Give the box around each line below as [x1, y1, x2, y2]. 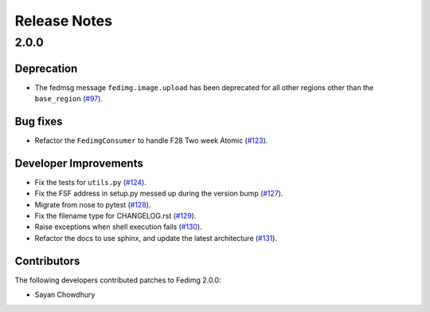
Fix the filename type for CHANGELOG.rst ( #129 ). [34, 211, 197, 221]
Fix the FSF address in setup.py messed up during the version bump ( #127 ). [34, 188, 283, 199]
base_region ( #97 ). [34, 94, 104, 104]
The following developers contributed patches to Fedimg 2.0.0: [14, 275, 221, 285]
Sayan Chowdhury [34, 290, 96, 299]
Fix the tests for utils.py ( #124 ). [34, 177, 147, 187]
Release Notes [14, 12, 113, 30]
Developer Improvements [14, 156, 143, 170]
